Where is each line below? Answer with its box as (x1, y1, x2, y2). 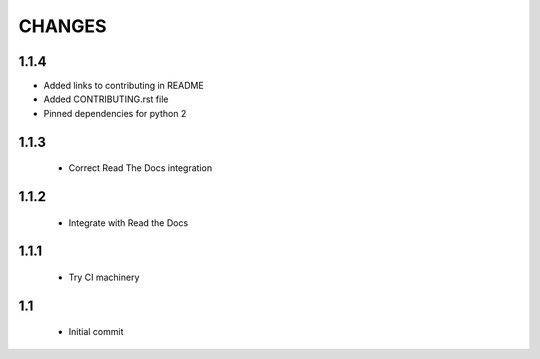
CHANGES (18, 15, 107, 37)
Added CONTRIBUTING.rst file (43, 93, 169, 105)
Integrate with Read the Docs (68, 216, 189, 229)
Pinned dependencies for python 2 (43, 107, 187, 119)
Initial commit (68, 326, 124, 338)
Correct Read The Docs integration (68, 162, 213, 174)
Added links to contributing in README (43, 80, 204, 92)
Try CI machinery (68, 271, 140, 284)
